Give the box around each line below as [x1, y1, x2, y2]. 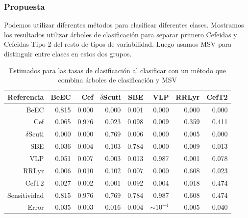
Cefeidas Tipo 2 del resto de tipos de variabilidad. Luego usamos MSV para [4, 39, 232, 49]
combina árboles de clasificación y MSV [58, 75, 177, 85]
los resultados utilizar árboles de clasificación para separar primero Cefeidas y [4, 29, 237, 39]
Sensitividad [7, 190, 44, 200]
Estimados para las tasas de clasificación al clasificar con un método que [9, 65, 226, 75]
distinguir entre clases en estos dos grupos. [4, 49, 132, 58]
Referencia [7, 91, 44, 102]
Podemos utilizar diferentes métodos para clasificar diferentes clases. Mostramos [4, 20, 244, 30]
